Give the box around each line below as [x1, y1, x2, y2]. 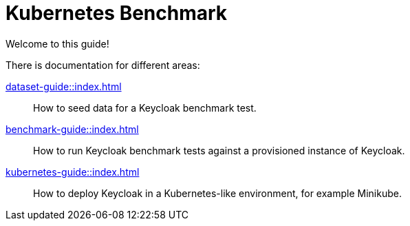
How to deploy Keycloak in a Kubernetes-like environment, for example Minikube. [33, 187, 402, 199]
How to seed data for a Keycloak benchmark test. [33, 101, 257, 114]
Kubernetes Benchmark [6, 1, 228, 25]
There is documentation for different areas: [6, 59, 200, 71]
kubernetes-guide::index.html [6, 165, 140, 178]
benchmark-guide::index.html [6, 123, 139, 135]
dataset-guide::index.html [6, 80, 122, 92]
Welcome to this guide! [6, 37, 109, 50]
